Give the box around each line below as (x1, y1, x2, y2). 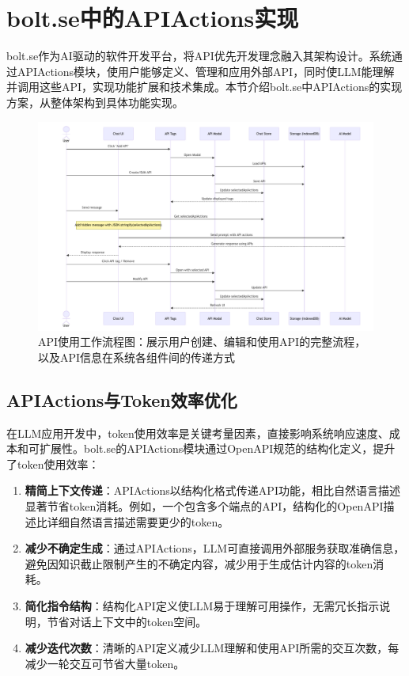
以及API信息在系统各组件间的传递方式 (38, 348, 236, 365)
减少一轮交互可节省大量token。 (25, 655, 185, 671)
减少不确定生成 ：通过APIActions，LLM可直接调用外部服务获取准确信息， (25, 540, 405, 556)
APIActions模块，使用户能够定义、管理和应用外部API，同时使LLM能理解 (17, 63, 395, 79)
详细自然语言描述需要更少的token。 (47, 513, 229, 530)
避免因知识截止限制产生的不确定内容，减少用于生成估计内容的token (25, 555, 373, 572)
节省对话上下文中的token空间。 (47, 613, 207, 629)
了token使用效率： (6, 455, 100, 472)
